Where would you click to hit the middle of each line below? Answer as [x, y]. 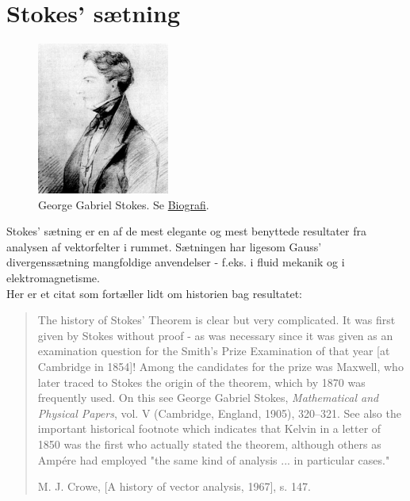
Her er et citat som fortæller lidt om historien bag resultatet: [155, 293]
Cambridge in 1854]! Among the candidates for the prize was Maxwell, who [220, 367]
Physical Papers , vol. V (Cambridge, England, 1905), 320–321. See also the [219, 413]
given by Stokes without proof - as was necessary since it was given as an [215, 335]
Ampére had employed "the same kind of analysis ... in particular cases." [214, 459]
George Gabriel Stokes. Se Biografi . [124, 204]
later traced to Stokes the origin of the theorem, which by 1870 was [201, 382]
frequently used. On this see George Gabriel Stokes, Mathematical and [208, 398]
